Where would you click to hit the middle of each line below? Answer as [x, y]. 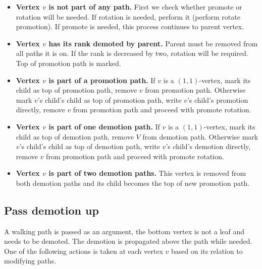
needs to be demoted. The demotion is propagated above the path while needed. [128, 241]
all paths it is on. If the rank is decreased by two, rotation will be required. [132, 53]
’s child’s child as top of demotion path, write [90, 146]
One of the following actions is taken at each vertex [84, 251]
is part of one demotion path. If [104, 126]
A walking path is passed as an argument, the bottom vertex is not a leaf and [124, 231]
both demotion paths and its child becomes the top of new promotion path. [133, 183]
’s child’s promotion [218, 99]
